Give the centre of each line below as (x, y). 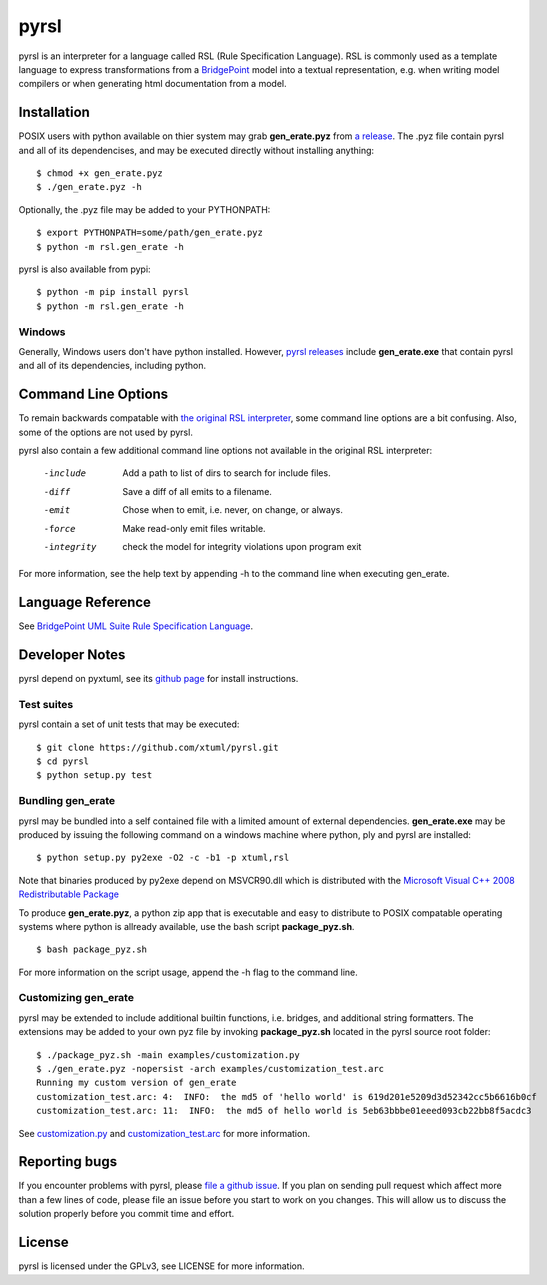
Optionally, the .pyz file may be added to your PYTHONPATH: (144, 209)
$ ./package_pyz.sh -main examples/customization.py (168, 1054)
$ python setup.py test (94, 775)
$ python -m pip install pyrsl (113, 292)
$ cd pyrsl (63, 761)
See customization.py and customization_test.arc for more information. (164, 1133)
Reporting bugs (68, 1161)
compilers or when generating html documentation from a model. (152, 84)
